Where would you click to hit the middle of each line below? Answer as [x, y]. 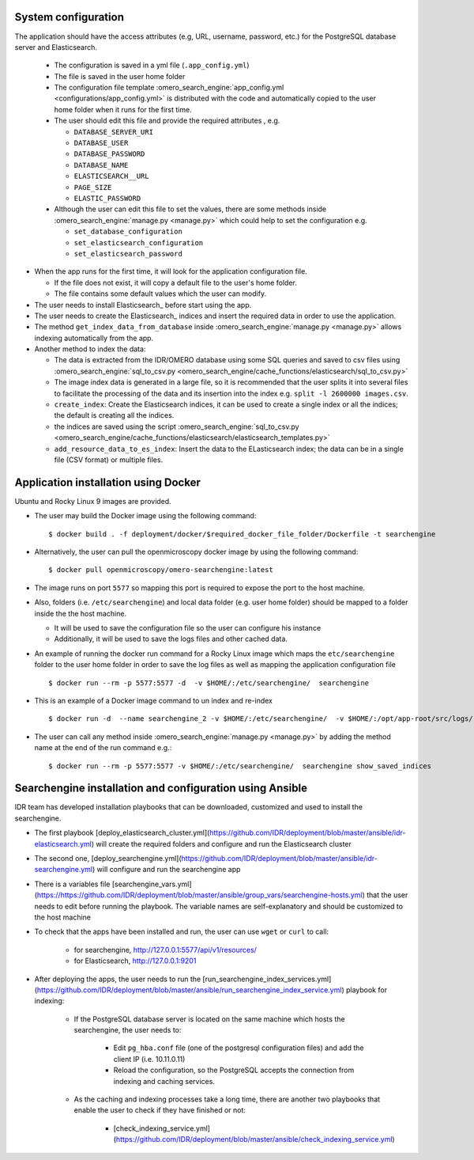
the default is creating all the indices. [114, 415]
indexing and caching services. [164, 1081]
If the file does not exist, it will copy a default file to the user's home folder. [176, 282]
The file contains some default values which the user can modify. [160, 294]
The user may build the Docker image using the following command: [145, 516]
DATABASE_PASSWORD [109, 154]
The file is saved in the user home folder [120, 76]
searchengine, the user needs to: [128, 1030]
